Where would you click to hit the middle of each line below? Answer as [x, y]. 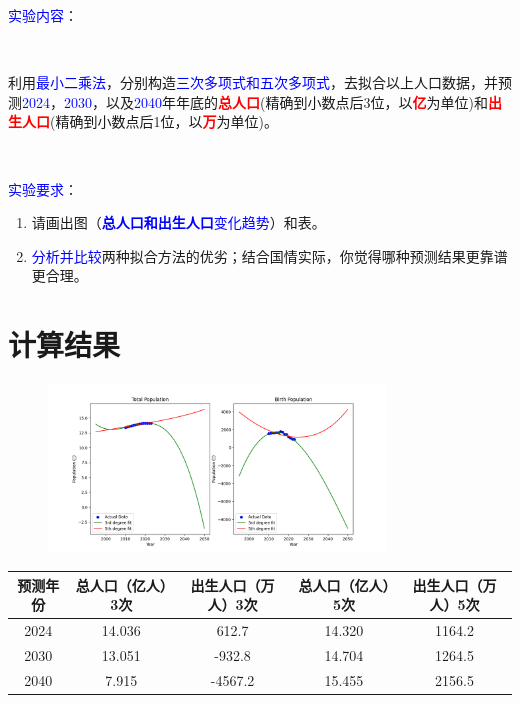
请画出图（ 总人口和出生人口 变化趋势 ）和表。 [178, 222]
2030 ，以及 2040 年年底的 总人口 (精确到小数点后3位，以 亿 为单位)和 [276, 101]
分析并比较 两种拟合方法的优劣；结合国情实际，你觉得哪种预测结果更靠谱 [269, 255]
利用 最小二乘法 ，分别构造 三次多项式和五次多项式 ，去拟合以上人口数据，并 [253, 82]
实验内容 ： [43, 15]
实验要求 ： [43, 188]
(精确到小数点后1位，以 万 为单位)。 [164, 121]
